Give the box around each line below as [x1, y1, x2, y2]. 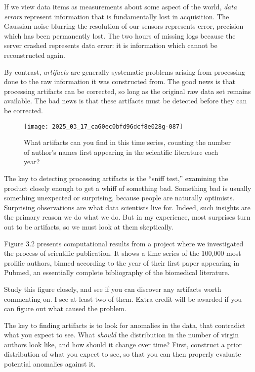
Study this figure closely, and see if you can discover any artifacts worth [4, 283, 221, 294]
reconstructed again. [4, 49, 65, 60]
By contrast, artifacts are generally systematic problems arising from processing [4, 66, 245, 77]
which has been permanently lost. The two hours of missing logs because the [4, 30, 236, 41]
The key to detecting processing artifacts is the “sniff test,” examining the [4, 173, 228, 183]
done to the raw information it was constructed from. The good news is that [4, 76, 235, 87]
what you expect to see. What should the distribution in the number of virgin [4, 329, 239, 340]
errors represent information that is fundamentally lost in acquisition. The [4, 11, 229, 21]
